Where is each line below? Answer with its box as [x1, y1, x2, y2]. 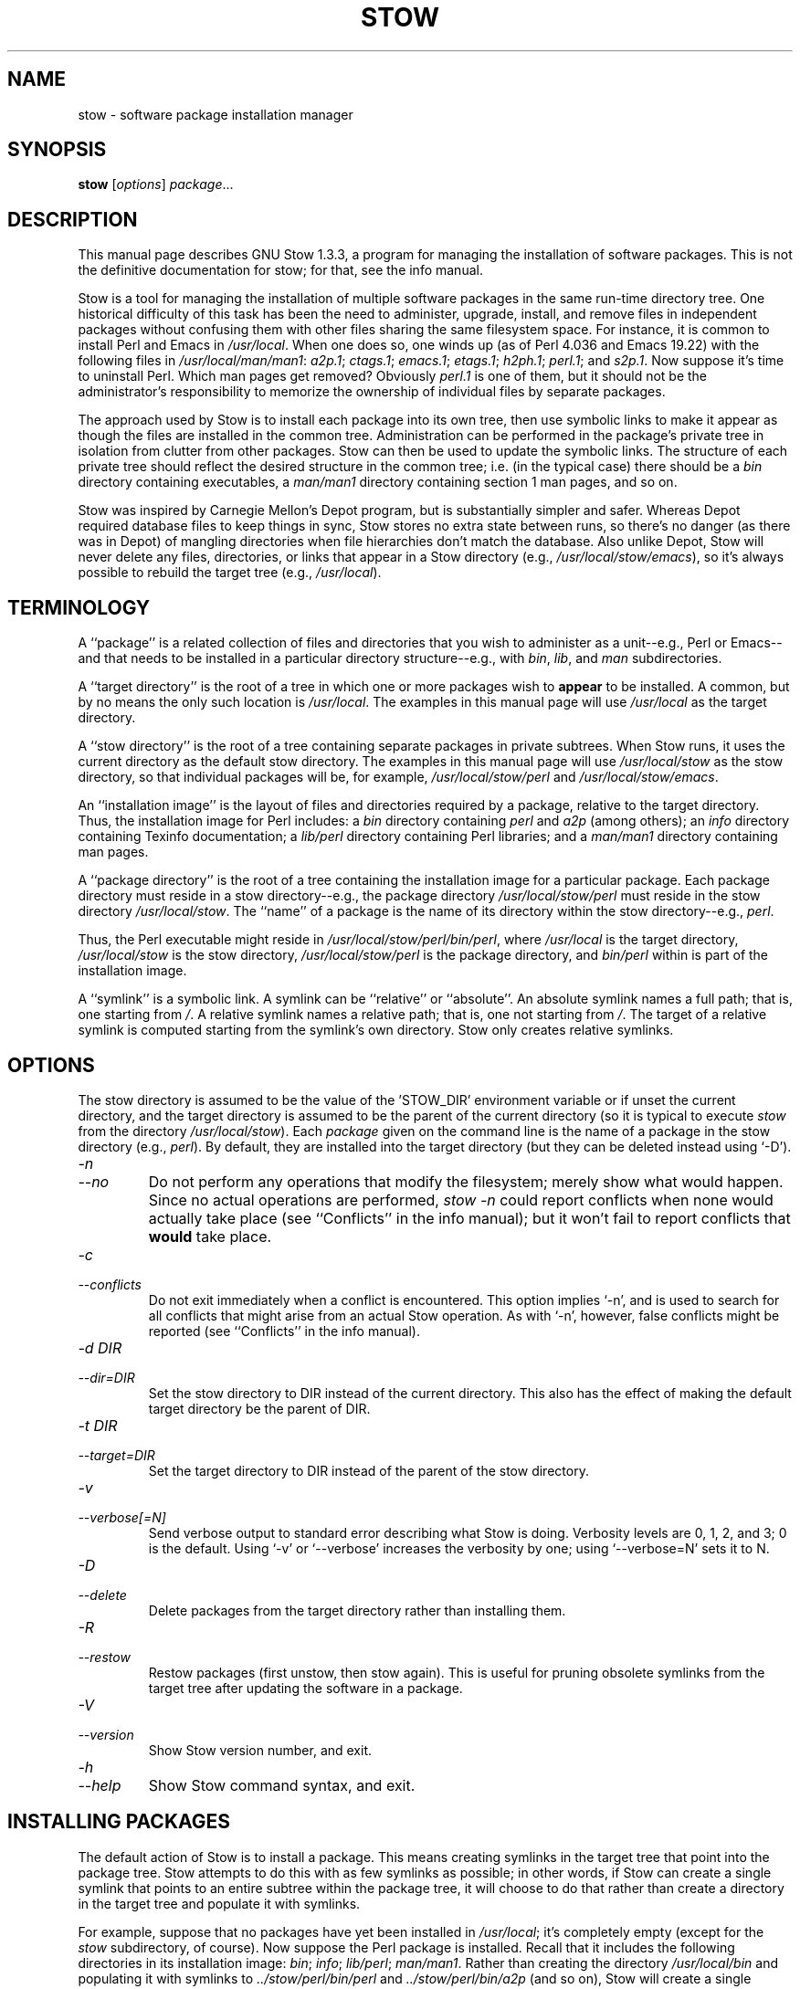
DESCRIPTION [7, 207, 138, 231]
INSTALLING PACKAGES [7, 1810, 231, 1834]
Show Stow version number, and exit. [148, 1742, 373, 1758]
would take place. [148, 1226, 272, 1246]
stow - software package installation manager [78, 106, 353, 122]
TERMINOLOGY [7, 595, 151, 619]
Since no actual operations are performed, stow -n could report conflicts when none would [148, 1190, 774, 1209]
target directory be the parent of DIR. [148, 1400, 371, 1416]
